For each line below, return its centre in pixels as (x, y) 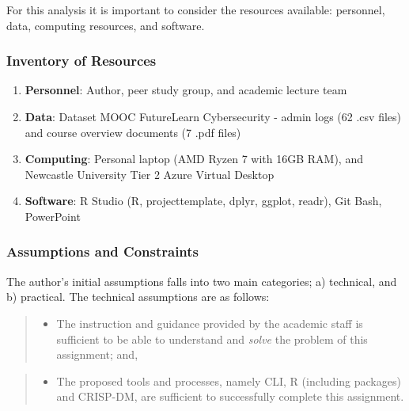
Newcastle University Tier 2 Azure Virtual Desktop (150, 174)
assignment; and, (97, 354)
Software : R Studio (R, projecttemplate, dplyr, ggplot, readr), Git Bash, (203, 201)
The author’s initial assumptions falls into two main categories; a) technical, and (202, 281)
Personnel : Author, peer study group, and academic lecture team (186, 90)
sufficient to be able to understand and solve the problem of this (212, 339)
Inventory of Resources (81, 61)
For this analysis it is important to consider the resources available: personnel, (196, 10)
